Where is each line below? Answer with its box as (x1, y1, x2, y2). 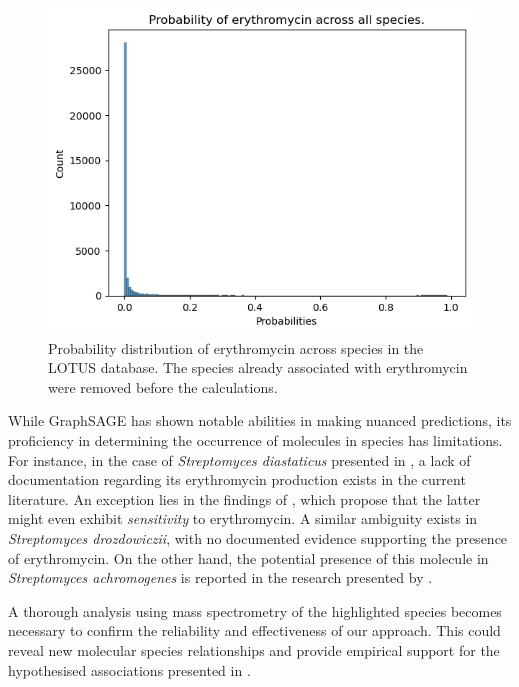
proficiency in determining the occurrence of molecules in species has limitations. (8, 430, 503, 451)
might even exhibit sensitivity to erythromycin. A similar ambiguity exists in (8, 508, 478, 529)
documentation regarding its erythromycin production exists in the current (8, 469, 466, 490)
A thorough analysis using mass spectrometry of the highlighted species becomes (8, 600, 502, 621)
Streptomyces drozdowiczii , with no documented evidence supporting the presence (8, 528, 508, 549)
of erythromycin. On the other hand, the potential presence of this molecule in (8, 547, 489, 568)
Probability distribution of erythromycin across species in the (48, 337, 424, 358)
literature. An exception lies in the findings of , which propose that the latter (8, 488, 481, 509)
